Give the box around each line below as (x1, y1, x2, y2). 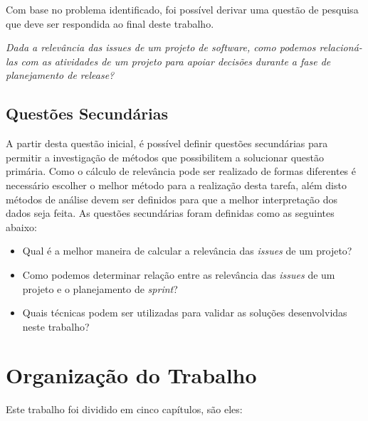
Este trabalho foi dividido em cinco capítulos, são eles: (6, 402, 243, 417)
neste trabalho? (22, 319, 90, 334)
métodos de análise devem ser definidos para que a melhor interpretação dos (6, 191, 338, 206)
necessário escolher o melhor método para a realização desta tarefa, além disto (6, 177, 347, 192)
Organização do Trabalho (6, 361, 257, 390)
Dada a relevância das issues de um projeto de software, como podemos (6, 40, 316, 55)
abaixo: (6, 219, 37, 234)
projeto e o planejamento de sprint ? (22, 281, 178, 296)
